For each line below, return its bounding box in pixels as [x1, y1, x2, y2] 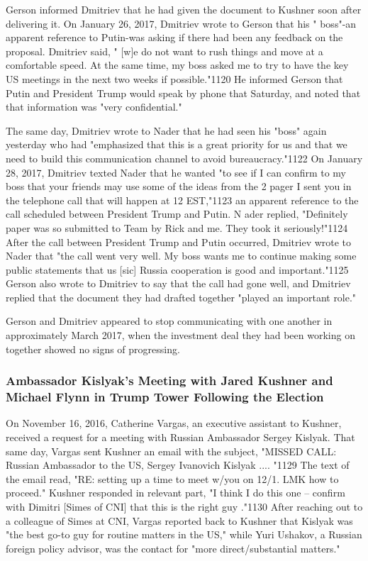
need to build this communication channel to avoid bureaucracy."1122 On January [6, 150, 363, 165]
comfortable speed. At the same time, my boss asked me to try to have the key [6, 57, 349, 72]
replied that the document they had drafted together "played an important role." [6, 289, 357, 304]
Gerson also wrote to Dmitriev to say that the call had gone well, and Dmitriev [6, 276, 351, 291]
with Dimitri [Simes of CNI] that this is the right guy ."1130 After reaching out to [6, 499, 363, 513]
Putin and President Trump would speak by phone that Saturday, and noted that [6, 85, 361, 100]
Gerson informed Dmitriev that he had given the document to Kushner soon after [6, 2, 362, 16]
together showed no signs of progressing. [6, 341, 180, 356]
